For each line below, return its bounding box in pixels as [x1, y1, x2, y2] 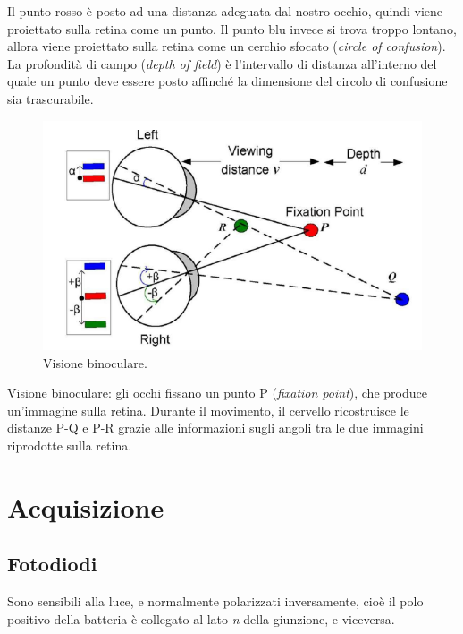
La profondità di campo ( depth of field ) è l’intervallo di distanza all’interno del [7, 54, 437, 73]
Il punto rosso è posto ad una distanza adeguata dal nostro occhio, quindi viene [7, 2, 442, 20]
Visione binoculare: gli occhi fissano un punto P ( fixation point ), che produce [7, 383, 427, 402]
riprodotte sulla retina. [7, 436, 132, 455]
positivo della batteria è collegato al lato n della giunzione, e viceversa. [7, 609, 395, 628]
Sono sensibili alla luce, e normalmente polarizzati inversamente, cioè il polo [7, 592, 424, 611]
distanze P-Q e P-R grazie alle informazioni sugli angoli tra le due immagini [7, 418, 424, 437]
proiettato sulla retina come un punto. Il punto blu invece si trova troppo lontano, [7, 19, 457, 38]
